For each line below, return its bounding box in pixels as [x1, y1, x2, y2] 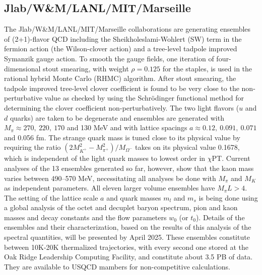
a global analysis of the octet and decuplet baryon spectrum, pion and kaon [4, 202, 238, 213]
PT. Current [212, 153, 250, 163]
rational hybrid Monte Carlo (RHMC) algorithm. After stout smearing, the [4, 73, 236, 83]
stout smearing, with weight [43, 63, 129, 73]
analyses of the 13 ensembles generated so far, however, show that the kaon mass [4, 162, 254, 173]
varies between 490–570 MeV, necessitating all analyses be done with [4, 172, 216, 183]
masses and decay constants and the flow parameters [4, 212, 167, 222]
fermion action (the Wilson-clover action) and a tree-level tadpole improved [4, 43, 237, 54]
